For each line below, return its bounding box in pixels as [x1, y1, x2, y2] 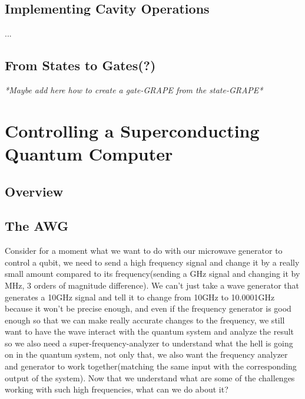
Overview [5, 182, 64, 200]
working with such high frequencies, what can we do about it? [5, 383, 228, 395]
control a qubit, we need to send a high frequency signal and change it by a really [5, 256, 300, 268]
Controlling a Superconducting [5, 118, 260, 142]
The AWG [5, 217, 69, 235]
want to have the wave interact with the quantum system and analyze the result [5, 325, 294, 338]
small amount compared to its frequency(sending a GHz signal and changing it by [5, 267, 300, 280]
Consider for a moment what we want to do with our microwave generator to [5, 244, 283, 257]
